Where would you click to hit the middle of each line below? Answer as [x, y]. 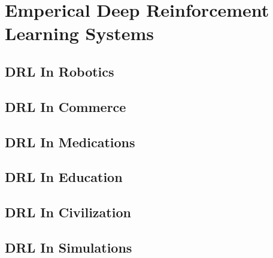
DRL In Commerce [66, 106]
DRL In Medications [70, 142]
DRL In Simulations [69, 247]
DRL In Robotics [60, 71]
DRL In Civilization [68, 212]
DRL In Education [64, 177]
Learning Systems [80, 33]
